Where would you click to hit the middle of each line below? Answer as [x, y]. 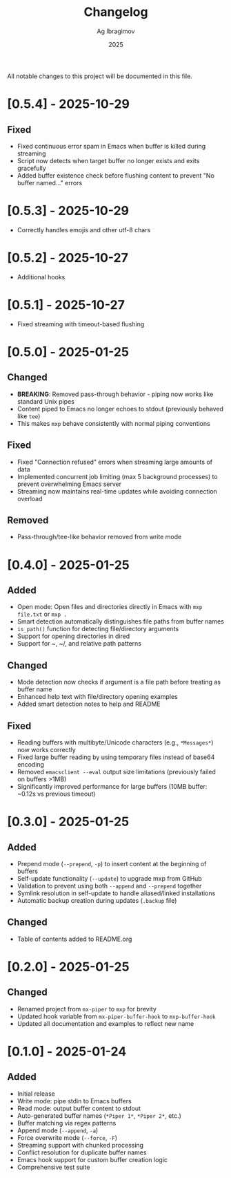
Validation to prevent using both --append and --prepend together [109, 886]
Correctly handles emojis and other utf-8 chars [84, 230]
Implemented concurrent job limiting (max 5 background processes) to [118, 476]
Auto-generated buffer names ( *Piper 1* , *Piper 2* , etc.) [99, 1115]
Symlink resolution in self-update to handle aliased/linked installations [116, 893]
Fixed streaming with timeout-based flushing [81, 324]
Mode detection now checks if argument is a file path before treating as [119, 682]
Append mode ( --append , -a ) [58, 1130]
